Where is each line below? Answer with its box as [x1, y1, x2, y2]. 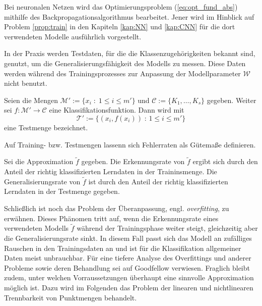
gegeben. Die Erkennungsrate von [81, 156, 185, 167]
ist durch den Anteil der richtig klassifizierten [88, 176, 228, 186]
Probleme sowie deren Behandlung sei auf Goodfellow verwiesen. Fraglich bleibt [4, 262, 250, 273]
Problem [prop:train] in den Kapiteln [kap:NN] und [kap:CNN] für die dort [4, 21, 235, 32]
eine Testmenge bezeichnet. [4, 122, 88, 132]
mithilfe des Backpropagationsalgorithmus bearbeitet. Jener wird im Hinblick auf [4, 11, 254, 22]
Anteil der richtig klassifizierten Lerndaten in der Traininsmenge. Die [4, 166, 217, 176]
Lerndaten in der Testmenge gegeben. [4, 186, 120, 196]
